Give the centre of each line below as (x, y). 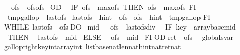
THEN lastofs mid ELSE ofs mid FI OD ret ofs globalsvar (120, 36)
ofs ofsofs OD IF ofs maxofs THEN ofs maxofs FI (104, 7)
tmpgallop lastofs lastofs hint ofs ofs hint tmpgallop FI (109, 17)
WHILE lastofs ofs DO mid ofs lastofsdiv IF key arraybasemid (120, 27)
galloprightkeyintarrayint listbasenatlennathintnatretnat (93, 47)
